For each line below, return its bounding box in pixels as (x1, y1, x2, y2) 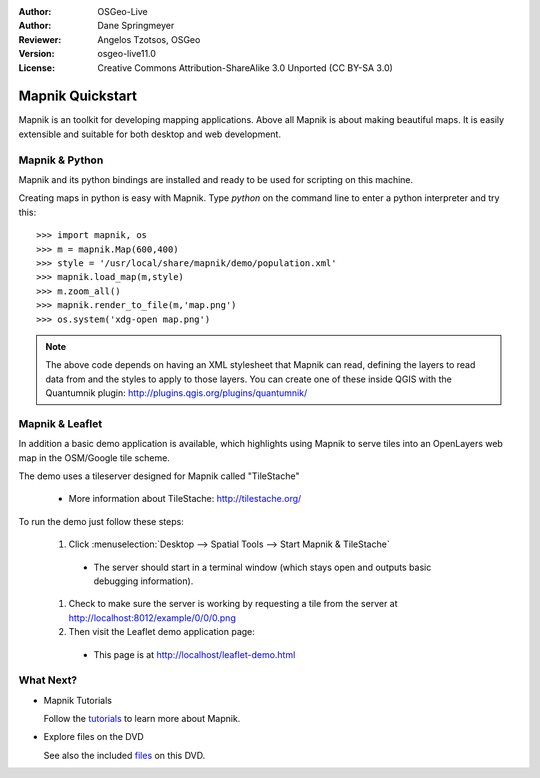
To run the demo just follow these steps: (18, 515, 184, 527)
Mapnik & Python (18, 153, 104, 167)
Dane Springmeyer (97, 20, 175, 32)
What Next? (18, 673, 78, 687)
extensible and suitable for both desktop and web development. (18, 128, 282, 140)
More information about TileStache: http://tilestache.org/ (68, 493, 302, 505)
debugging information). (93, 575, 194, 587)
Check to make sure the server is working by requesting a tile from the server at (68, 598, 399, 610)
